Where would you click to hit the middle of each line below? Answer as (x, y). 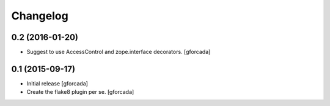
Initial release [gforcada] (57, 83)
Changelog (40, 16)
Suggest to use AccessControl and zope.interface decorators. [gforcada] (119, 52)
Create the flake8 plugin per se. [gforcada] (80, 92)
